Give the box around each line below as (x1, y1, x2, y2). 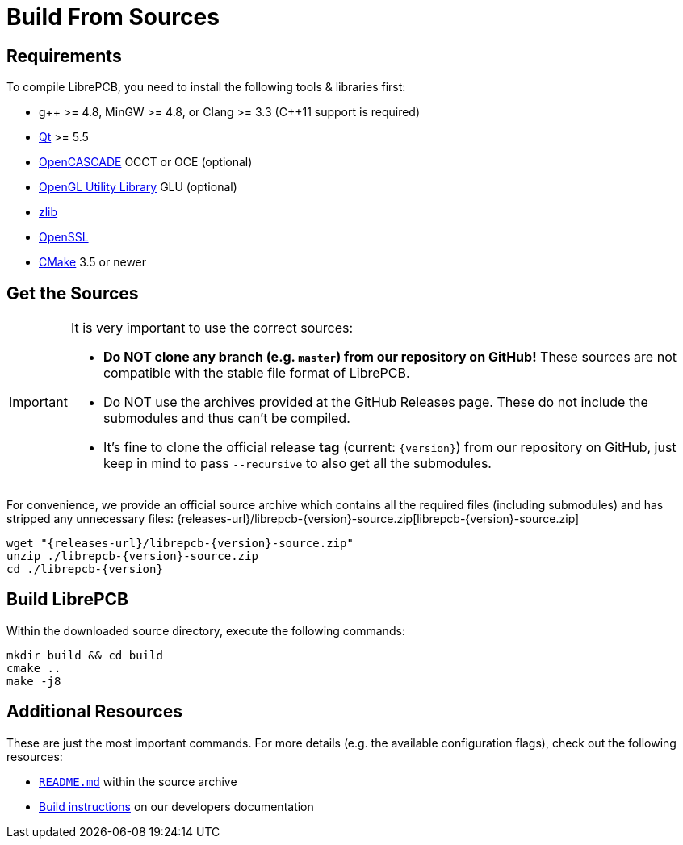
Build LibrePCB (6, 589, 128, 610)
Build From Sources (6, 3, 220, 31)
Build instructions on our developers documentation (39, 799, 314, 814)
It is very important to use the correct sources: (70, 320, 354, 337)
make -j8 (6, 674, 61, 688)
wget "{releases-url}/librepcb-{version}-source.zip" (6, 537, 354, 550)
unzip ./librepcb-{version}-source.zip (6, 550, 258, 563)
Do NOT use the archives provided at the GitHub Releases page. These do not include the (103, 394, 648, 411)
